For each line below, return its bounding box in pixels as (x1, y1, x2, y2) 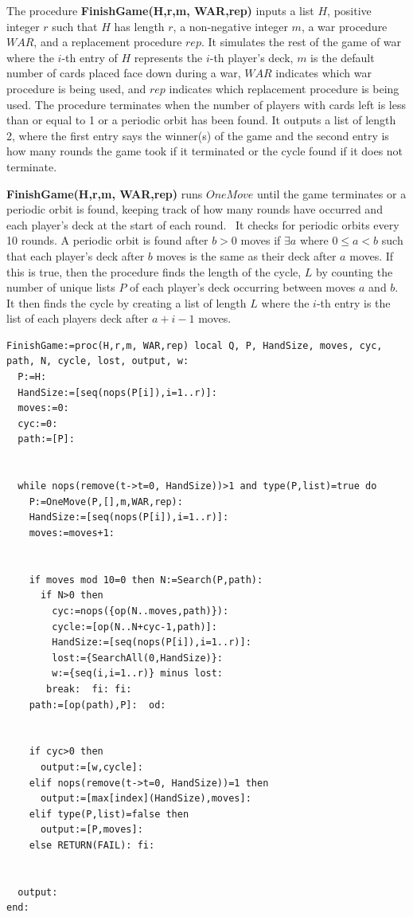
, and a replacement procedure (33, 33, 182, 50)
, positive (327, 2, 372, 18)
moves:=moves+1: (29, 527, 115, 539)
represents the (134, 49, 203, 65)
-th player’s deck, (209, 49, 294, 65)
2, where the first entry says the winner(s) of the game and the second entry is (6, 127, 389, 143)
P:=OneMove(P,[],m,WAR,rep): (29, 496, 183, 507)
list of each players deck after (6, 310, 149, 327)
